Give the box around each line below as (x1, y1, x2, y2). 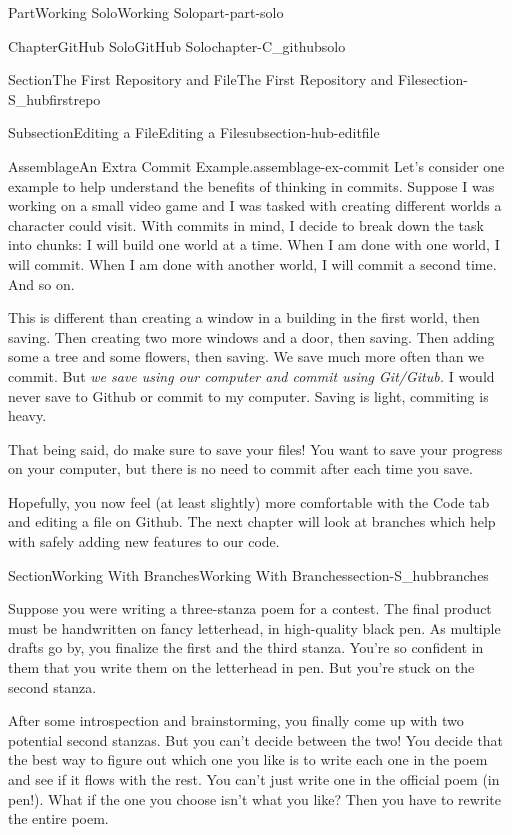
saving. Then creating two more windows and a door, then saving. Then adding (8, 326, 495, 347)
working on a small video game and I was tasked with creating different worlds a (8, 195, 502, 216)
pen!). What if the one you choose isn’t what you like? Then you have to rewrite (8, 788, 501, 809)
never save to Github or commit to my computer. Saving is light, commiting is (8, 385, 489, 406)
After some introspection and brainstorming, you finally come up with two (8, 710, 464, 731)
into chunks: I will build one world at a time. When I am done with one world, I (8, 234, 500, 255)
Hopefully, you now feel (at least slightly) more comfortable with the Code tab (8, 491, 490, 512)
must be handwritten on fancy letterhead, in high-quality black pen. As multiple (8, 617, 501, 638)
